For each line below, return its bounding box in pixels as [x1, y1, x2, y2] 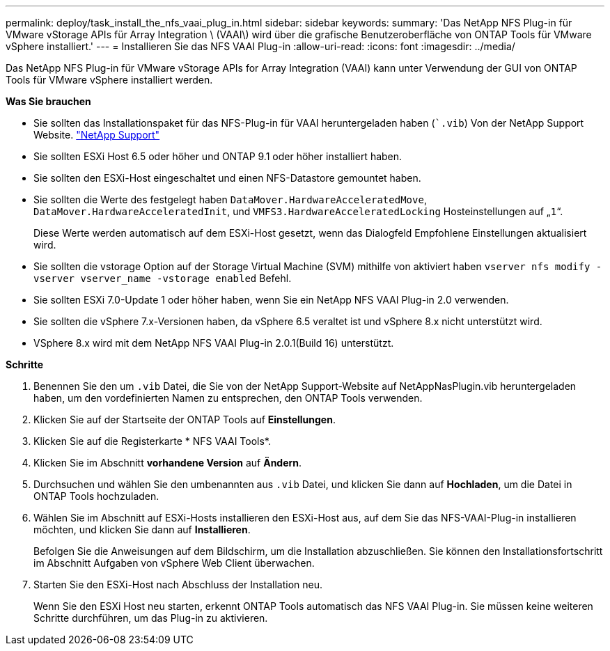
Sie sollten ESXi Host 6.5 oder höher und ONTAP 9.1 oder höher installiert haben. [33, 150, 402, 162]
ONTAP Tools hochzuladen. [33, 490, 159, 502]
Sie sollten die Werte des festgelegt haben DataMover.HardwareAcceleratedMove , [33, 194, 427, 205]
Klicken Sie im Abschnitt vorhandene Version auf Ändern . [33, 457, 302, 469]
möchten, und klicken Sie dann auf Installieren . [33, 524, 251, 535]
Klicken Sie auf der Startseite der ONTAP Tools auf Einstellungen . [33, 414, 336, 425]
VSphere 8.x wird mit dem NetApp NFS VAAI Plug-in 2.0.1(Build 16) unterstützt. [33, 337, 394, 349]
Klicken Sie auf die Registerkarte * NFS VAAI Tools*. [33, 435, 271, 447]
